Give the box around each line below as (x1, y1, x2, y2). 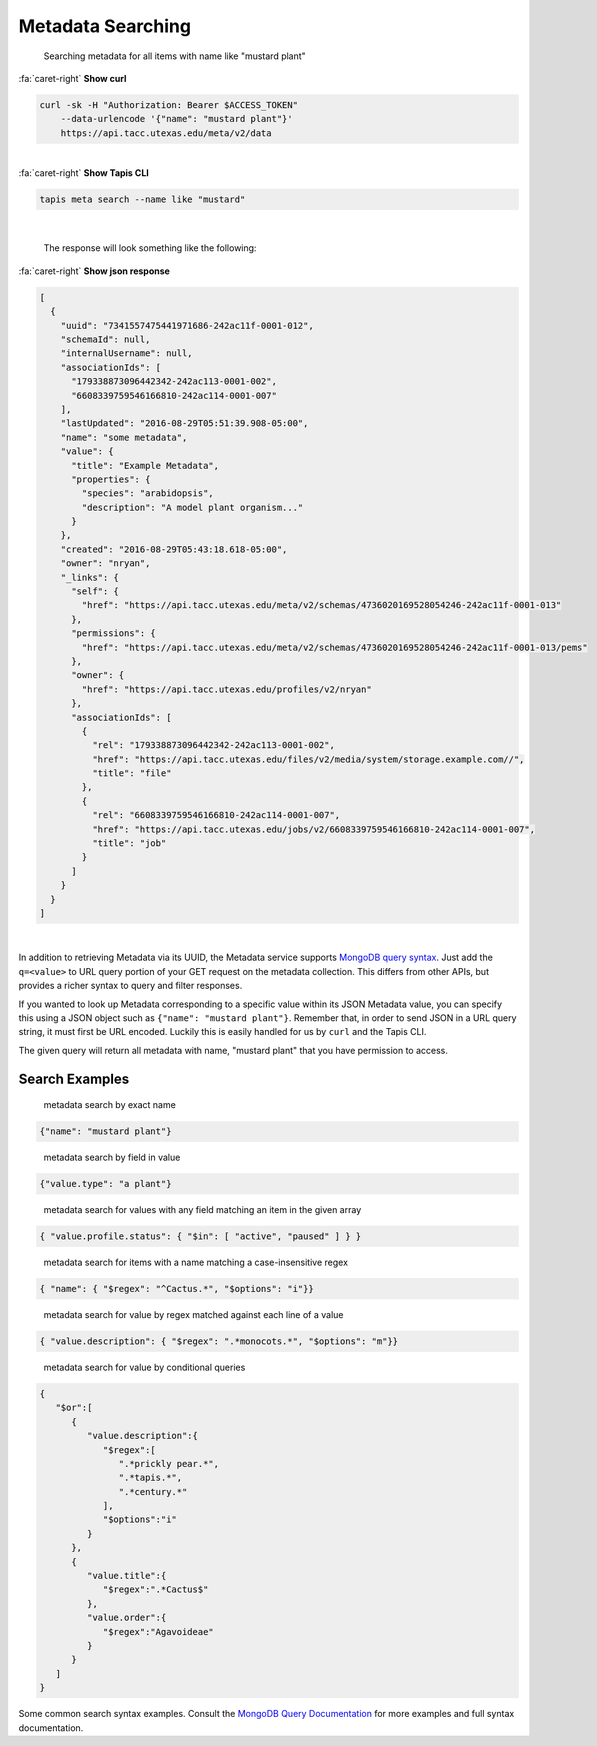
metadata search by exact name (43, 1099, 177, 1111)
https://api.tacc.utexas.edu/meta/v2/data (60, 127, 272, 139)
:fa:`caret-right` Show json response (18, 265, 170, 277)
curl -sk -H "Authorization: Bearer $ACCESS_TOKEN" (39, 99, 299, 110)
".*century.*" (118, 1486, 188, 1497)
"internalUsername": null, (60, 348, 194, 359)
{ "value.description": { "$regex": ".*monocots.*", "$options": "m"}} (39, 1335, 399, 1347)
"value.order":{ (86, 1612, 167, 1624)
